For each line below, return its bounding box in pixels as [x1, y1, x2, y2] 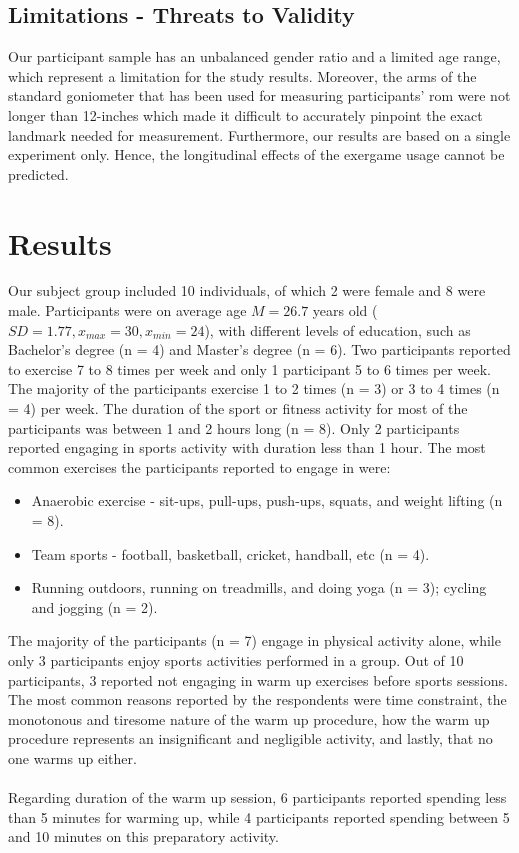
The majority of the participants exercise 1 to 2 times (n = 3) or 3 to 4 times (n [8, 378, 500, 399]
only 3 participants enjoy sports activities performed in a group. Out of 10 [8, 649, 464, 670]
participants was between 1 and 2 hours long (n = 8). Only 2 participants [8, 417, 460, 438]
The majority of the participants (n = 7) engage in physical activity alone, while [8, 630, 501, 651]
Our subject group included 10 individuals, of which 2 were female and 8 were [8, 280, 486, 301]
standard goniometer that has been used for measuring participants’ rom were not [8, 85, 511, 106]
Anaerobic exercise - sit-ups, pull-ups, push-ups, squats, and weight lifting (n [31, 490, 503, 511]
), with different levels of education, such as [204, 319, 471, 340]
